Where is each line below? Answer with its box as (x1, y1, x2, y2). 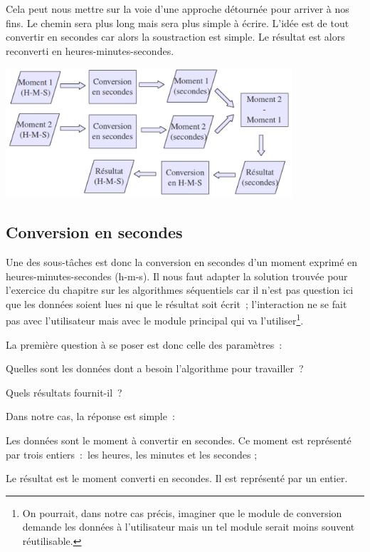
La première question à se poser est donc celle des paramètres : (6, 337, 282, 352)
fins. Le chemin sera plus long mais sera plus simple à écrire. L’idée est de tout (6, 15, 349, 30)
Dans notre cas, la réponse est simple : (6, 409, 175, 424)
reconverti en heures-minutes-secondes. (6, 43, 174, 58)
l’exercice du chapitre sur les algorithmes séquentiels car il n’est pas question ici (6, 282, 354, 297)
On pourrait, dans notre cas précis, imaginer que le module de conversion (22, 505, 342, 520)
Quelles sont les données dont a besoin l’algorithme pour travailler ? (6, 361, 304, 376)
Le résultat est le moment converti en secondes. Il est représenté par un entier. (6, 471, 348, 486)
